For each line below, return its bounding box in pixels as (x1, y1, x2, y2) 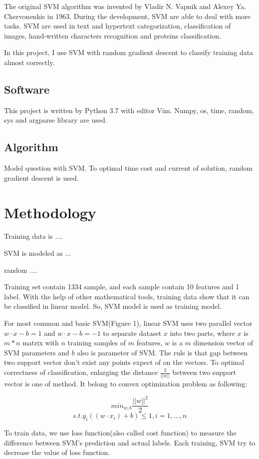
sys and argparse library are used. (4, 115, 107, 125)
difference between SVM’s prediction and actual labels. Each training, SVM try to (4, 437, 256, 447)
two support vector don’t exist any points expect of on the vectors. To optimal (4, 357, 245, 367)
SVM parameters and (4, 347, 69, 357)
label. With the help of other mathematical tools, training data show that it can (4, 291, 250, 301)
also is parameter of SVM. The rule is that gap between (77, 347, 248, 357)
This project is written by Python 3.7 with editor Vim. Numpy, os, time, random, (4, 105, 254, 115)
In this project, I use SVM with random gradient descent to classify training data (4, 47, 254, 58)
